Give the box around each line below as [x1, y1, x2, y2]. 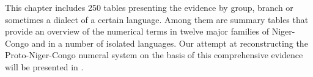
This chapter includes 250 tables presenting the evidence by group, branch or [5, 1, 293, 13]
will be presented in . [5, 60, 84, 73]
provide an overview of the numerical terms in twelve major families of [5, 25, 269, 38]
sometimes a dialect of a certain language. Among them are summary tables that [5, 13, 309, 25]
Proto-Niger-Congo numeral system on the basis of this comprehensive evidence [5, 49, 303, 61]
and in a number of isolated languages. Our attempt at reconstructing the [31, 36, 308, 49]
